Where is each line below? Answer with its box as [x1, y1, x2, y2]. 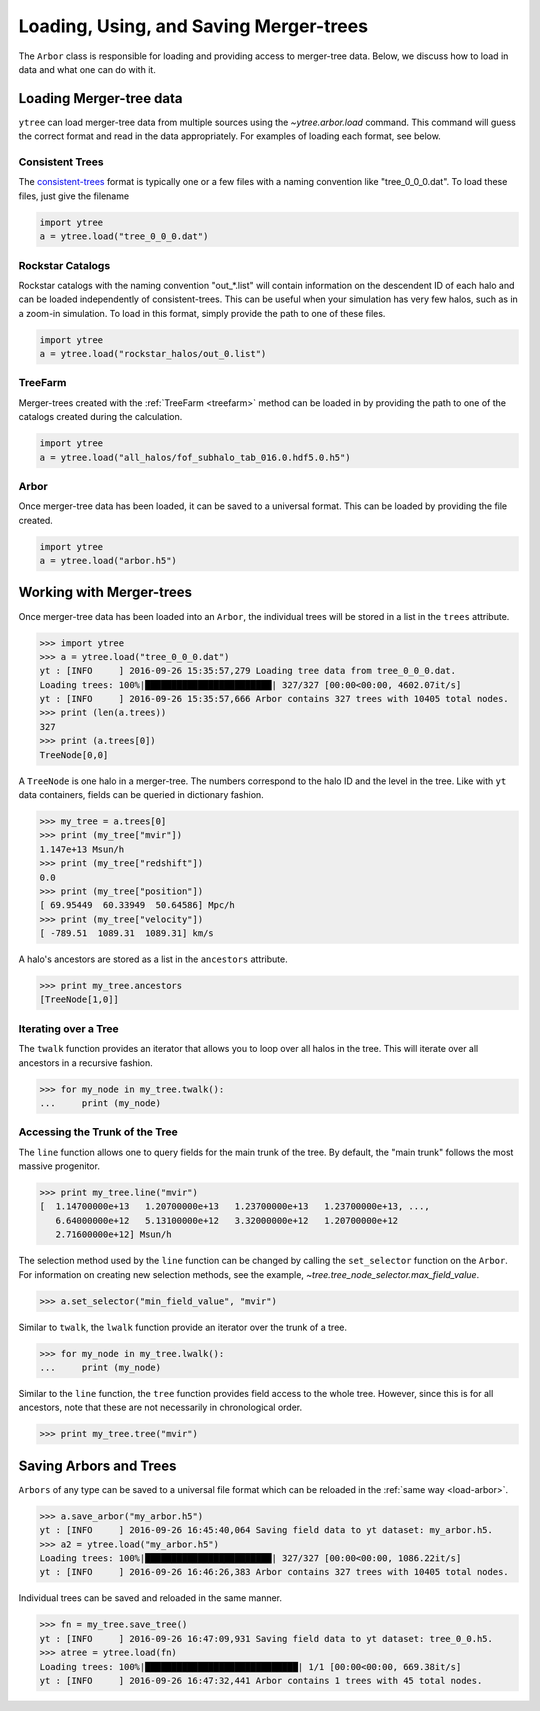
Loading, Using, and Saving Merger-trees [18, 15, 369, 37]
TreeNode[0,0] [39, 749, 109, 760]
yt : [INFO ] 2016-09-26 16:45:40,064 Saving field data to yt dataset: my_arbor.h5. [39, 1525, 494, 1536]
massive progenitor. [18, 1160, 100, 1172]
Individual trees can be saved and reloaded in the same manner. [18, 1592, 283, 1604]
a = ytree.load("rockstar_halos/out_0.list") [39, 348, 267, 360]
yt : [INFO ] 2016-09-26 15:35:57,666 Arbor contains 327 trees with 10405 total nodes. [39, 693, 509, 705]
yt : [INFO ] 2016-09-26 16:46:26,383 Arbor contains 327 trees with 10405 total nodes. [39, 1566, 509, 1578]
